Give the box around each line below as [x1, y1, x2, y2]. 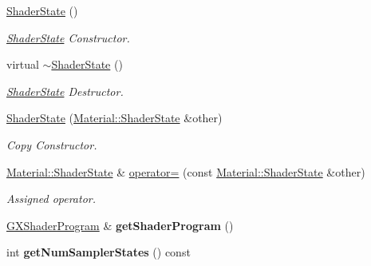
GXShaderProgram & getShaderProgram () [6, 216, 234, 233]
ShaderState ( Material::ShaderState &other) [6, 109, 223, 126]
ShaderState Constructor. [6, 29, 130, 46]
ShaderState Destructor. [6, 82, 124, 99]
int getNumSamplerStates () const [6, 244, 191, 260]
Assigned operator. [6, 190, 97, 207]
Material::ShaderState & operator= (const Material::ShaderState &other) [6, 163, 365, 180]
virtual [6, 56, 39, 73]
